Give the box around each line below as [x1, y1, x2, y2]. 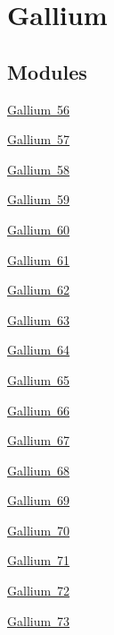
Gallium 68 [7, 460, 70, 479]
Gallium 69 [7, 491, 70, 510]
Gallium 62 [7, 280, 70, 299]
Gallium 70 [7, 520, 70, 539]
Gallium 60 [7, 219, 70, 238]
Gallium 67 [7, 431, 70, 450]
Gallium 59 [7, 190, 70, 209]
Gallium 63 [7, 310, 70, 329]
